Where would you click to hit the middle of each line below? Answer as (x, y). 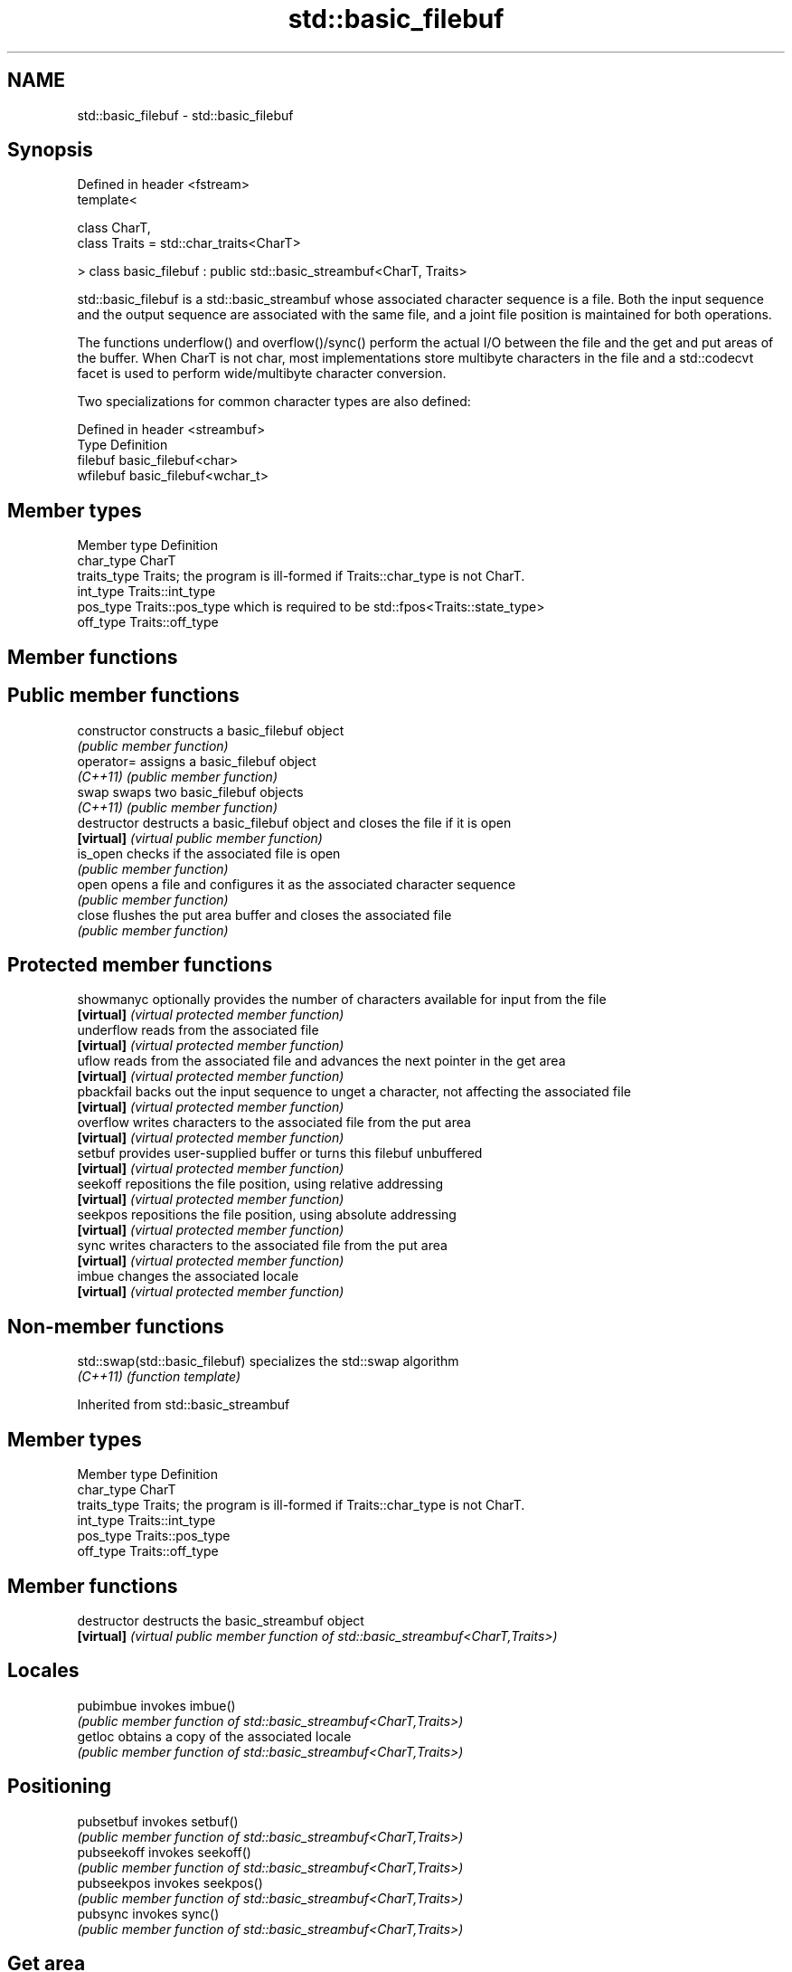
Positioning (60, 1787)
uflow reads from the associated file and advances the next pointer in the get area (321, 1061)
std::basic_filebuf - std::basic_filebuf (185, 115)
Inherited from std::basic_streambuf (184, 1405)
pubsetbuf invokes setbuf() (158, 1821)
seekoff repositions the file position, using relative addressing (260, 1184)
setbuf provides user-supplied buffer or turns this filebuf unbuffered (280, 1153)
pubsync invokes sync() (148, 1913)
